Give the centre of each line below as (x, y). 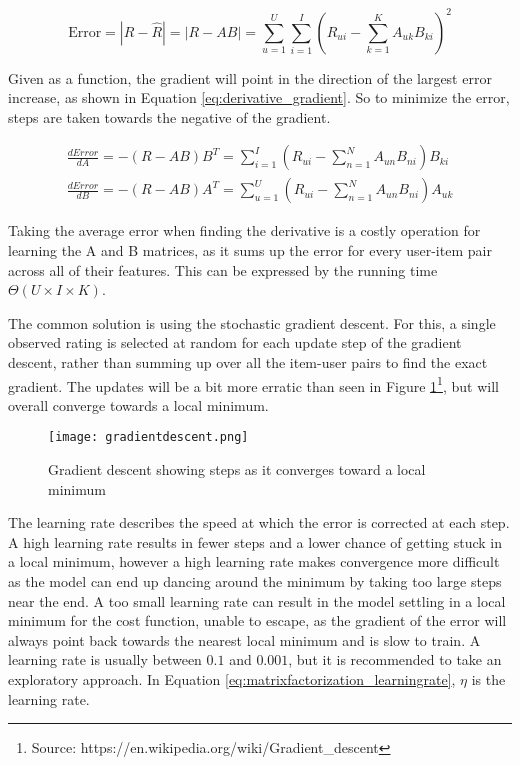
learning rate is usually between (105, 659)
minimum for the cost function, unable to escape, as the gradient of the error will (257, 620)
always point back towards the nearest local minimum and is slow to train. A (244, 639)
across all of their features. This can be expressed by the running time (223, 269)
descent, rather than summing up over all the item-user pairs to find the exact (248, 361)
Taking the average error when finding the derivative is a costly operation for (244, 230)
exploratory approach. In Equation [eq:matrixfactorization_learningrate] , (232, 678)
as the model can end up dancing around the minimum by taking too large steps (255, 580)
